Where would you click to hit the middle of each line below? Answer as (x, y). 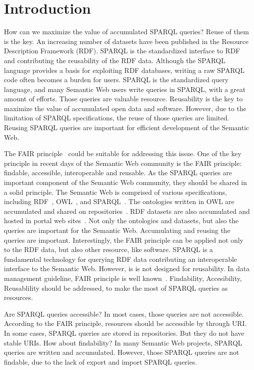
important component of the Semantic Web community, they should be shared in (126, 182)
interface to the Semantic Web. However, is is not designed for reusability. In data (127, 268)
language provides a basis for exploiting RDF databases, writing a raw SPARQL (124, 70)
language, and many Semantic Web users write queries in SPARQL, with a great (125, 89)
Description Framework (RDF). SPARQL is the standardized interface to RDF (122, 51)
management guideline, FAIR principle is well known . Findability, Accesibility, (123, 278)
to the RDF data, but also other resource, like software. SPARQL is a (109, 249)
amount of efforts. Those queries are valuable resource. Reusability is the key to (123, 99)
